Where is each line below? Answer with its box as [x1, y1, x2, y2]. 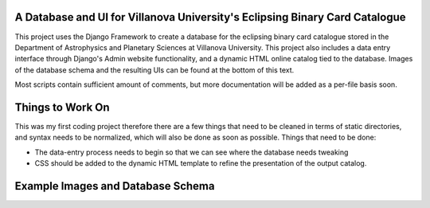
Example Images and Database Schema [14, 179, 215, 193]
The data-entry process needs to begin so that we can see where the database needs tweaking [34, 147, 349, 157]
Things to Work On [14, 100, 111, 114]
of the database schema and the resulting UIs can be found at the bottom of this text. [14, 65, 295, 75]
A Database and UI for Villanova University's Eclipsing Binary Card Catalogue [14, 10, 406, 24]
